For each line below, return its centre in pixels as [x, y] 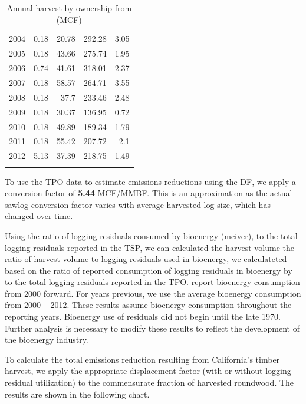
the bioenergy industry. [47, 340]
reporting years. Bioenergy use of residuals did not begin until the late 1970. [143, 317]
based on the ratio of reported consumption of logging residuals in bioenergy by [149, 270]
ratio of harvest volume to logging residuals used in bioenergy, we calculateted [146, 259]
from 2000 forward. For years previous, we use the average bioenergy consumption [153, 293]
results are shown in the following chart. [77, 394]
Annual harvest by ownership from [69, 8]
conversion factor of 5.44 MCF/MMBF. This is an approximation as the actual [149, 193]
